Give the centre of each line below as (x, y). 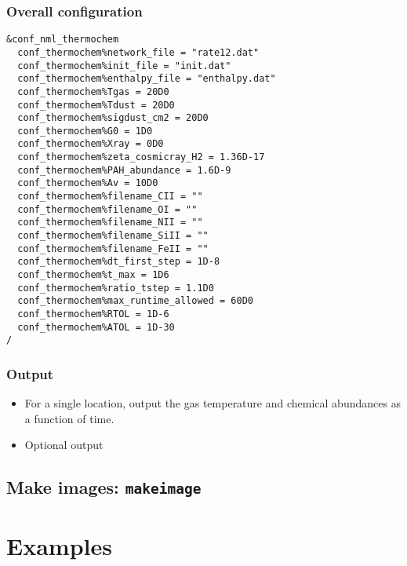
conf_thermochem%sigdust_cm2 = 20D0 (113, 118)
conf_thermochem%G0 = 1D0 (85, 131)
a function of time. (69, 418)
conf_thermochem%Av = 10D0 (88, 183)
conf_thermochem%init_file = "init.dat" (124, 66)
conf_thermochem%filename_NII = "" (110, 223)
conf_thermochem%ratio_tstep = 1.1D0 (116, 288)
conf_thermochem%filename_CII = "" (110, 197)
